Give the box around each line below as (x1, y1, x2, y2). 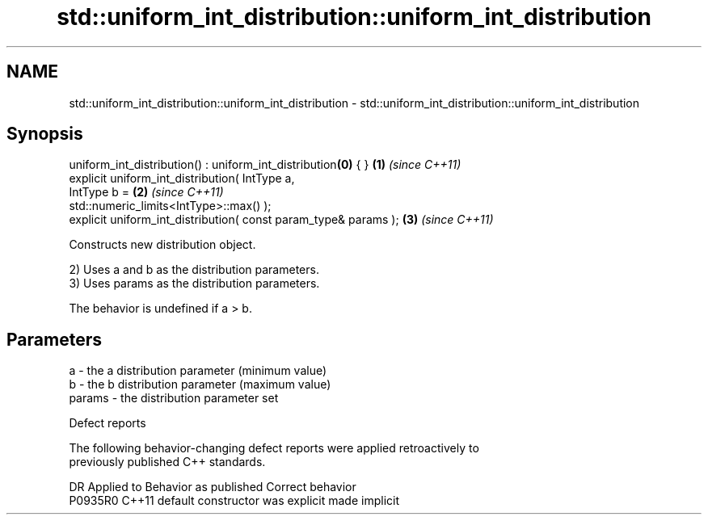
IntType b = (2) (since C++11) (69, 185, 224, 200)
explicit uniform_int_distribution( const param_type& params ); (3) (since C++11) (69, 212, 494, 227)
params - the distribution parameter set (69, 391, 279, 405)
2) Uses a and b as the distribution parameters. (69, 263, 319, 277)
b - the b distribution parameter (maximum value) (69, 377, 331, 392)
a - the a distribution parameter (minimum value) (69, 363, 327, 378)
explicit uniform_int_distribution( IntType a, (69, 171, 295, 186)
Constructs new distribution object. (69, 237, 256, 252)
